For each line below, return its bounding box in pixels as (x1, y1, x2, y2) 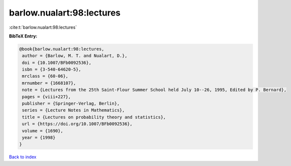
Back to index (9, 154, 37, 160)
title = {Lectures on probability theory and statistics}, (22, 114, 166, 120)
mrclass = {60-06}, (22, 74, 68, 79)
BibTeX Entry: (9, 33, 38, 39)
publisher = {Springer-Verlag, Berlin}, (22, 101, 120, 107)
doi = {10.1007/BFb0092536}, (22, 60, 92, 65)
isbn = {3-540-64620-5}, (22, 67, 81, 73)
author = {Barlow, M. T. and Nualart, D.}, (22, 53, 128, 58)
